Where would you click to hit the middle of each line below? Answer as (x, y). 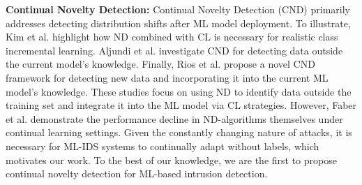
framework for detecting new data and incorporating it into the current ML (167, 77)
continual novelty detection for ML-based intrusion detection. (137, 173)
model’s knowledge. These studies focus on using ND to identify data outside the (179, 91)
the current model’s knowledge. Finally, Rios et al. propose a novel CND (160, 64)
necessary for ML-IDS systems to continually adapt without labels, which (163, 146)
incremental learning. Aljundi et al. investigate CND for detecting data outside (174, 50)
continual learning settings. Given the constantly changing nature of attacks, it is (179, 132)
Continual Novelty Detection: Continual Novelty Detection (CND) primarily (178, 9)
